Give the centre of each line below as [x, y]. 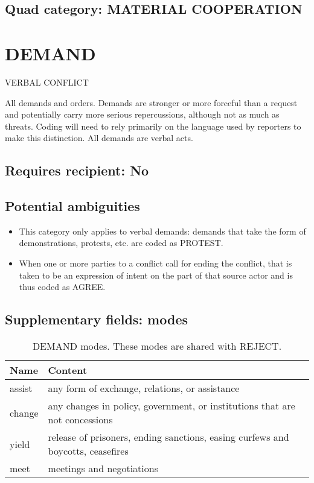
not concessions [80, 420]
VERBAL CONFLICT [47, 82]
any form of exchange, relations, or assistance [144, 388]
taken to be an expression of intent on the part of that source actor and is [156, 275]
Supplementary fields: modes [97, 319]
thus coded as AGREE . [62, 287]
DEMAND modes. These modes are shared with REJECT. [157, 346]
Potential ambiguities [72, 206]
